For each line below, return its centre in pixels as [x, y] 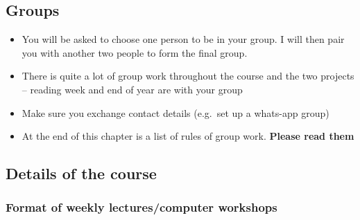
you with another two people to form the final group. [135, 52]
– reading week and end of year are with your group [132, 89]
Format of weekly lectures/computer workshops [142, 207]
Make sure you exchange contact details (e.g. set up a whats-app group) [175, 112]
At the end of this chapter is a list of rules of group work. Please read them [188, 136]
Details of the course [81, 173]
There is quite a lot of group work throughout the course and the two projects [188, 76]
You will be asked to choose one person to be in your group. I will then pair [183, 39]
